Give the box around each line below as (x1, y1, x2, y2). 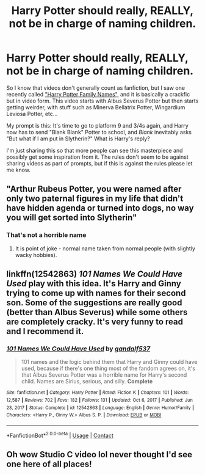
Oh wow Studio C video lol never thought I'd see (6, 449, 192, 460)
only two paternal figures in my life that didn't (6, 194, 184, 204)
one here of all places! (6, 459, 93, 469)
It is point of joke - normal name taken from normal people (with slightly (15, 245, 195, 252)
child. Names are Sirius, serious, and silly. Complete (21, 378, 153, 385)
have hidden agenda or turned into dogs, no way (6, 203, 194, 214)
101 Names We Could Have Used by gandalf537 (6, 344, 151, 353)
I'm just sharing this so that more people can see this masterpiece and (6, 147, 183, 154)
